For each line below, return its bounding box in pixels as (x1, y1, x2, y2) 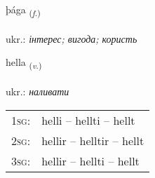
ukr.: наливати (6, 84, 69, 99)
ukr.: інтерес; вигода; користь (6, 31, 137, 46)
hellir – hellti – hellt (41, 152, 140, 169)
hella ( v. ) (6, 55, 42, 71)
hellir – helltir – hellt (41, 132, 144, 149)
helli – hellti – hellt (41, 111, 135, 128)
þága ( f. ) (6, 2, 41, 18)
